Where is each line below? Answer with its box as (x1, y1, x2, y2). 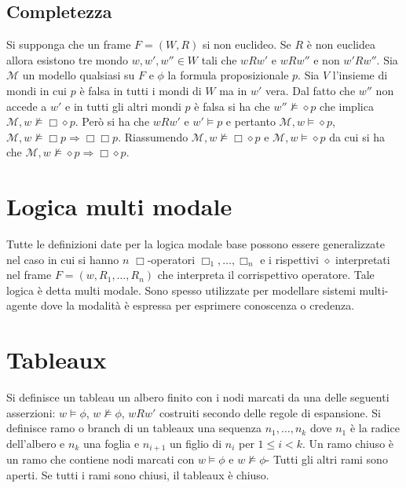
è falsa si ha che (194, 97, 270, 114)
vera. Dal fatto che (265, 82, 356, 98)
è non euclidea (306, 36, 375, 53)
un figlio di (170, 435, 222, 451)
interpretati (335, 251, 390, 267)
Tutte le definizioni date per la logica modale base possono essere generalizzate (6, 236, 385, 252)
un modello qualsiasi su (22, 67, 135, 83)
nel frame (6, 266, 52, 283)
